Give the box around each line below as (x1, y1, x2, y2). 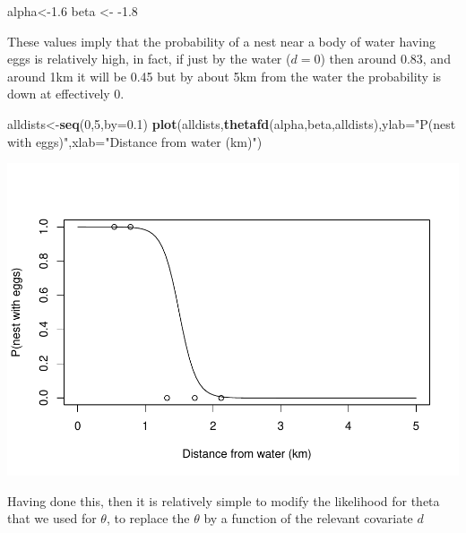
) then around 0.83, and (320, 49, 451, 68)
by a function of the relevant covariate (203, 509, 413, 528)
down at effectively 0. (7, 84, 125, 103)
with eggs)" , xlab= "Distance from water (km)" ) (7, 132, 263, 150)
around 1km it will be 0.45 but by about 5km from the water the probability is (7, 66, 442, 85)
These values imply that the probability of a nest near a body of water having (7, 31, 436, 50)
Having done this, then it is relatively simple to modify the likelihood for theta (7, 491, 440, 510)
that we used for (7, 509, 97, 528)
